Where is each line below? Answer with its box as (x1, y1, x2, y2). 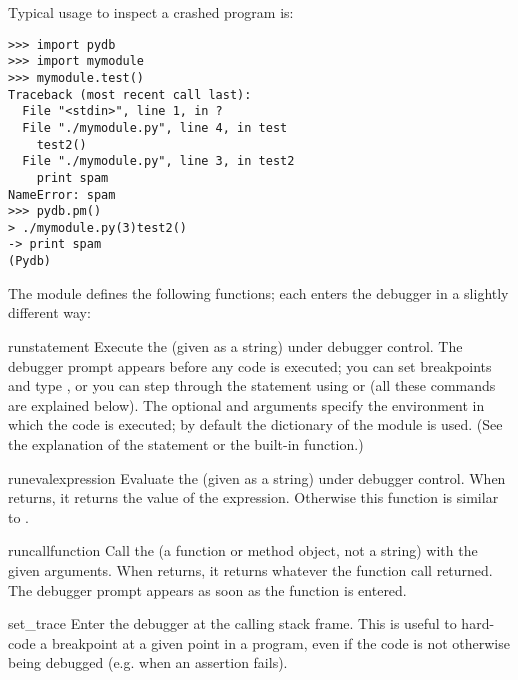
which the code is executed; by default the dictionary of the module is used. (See (8, 414, 503, 435)
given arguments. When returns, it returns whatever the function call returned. (8, 559, 493, 580)
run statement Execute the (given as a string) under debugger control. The (8, 335, 463, 356)
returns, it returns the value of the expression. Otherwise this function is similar (8, 487, 499, 508)
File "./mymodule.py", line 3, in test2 (22, 154, 295, 169)
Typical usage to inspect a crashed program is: (8, 2, 294, 22)
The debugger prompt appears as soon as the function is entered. (8, 579, 407, 600)
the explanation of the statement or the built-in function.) (8, 433, 364, 454)
